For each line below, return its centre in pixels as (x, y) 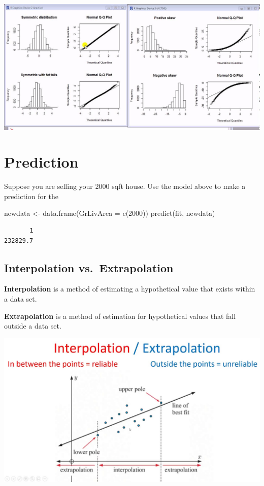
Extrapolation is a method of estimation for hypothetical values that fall (120, 316)
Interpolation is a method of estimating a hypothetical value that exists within (130, 289)
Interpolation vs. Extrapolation (89, 267)
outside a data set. (33, 326)
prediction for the (31, 196)
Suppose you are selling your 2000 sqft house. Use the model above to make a (125, 186)
